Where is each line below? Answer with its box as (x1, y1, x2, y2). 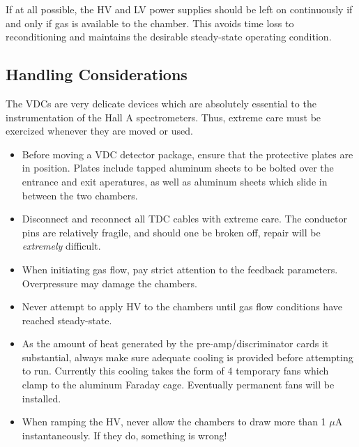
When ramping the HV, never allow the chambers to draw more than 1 (22, 414, 326, 429)
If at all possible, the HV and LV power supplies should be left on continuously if (6, 2, 353, 16)
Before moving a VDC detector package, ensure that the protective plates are (22, 146, 353, 161)
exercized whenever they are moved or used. (6, 123, 193, 138)
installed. (22, 391, 61, 405)
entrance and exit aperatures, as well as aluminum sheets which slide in (22, 174, 328, 188)
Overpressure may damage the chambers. (22, 275, 197, 290)
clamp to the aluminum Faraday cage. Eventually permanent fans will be (22, 377, 335, 392)
